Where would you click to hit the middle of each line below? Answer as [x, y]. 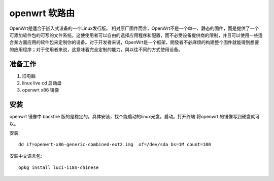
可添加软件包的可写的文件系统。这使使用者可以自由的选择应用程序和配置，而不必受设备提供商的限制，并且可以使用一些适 [136, 35]
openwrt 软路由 [42, 13]
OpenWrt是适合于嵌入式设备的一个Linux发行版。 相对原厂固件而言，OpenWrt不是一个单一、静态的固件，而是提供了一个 [134, 28]
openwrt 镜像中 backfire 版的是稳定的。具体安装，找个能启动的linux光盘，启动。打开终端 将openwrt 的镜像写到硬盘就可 [134, 117]
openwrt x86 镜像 [41, 90]
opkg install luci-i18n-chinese [59, 168]
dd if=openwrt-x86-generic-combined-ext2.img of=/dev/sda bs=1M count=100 [115, 145]
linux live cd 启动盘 [42, 83]
